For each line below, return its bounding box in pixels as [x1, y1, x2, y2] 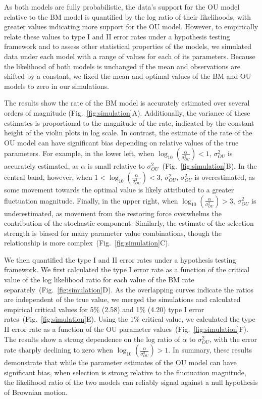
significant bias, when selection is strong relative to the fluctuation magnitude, [4, 367, 246, 377]
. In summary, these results [168, 344, 252, 355]
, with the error [209, 333, 257, 344]
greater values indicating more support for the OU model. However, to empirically [4, 21, 258, 32]
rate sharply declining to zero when [4, 344, 114, 355]
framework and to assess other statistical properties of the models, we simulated [4, 41, 252, 52]
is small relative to [87, 161, 145, 171]
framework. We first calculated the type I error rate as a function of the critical [4, 264, 250, 275]
